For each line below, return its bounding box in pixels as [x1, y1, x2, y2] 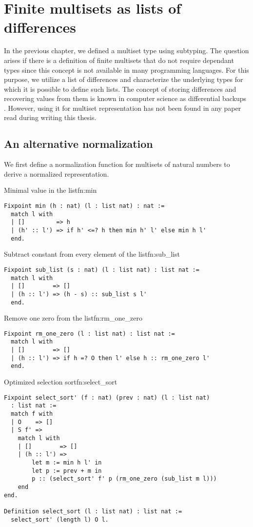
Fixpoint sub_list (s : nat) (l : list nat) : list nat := [4, 266, 199, 273]
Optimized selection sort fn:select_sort [4, 377, 117, 387]
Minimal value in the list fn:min [4, 185, 97, 195]
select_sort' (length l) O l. [11, 516, 109, 523]
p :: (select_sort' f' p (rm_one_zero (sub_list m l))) [32, 475, 217, 483]
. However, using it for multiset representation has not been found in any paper [4, 102, 241, 113]
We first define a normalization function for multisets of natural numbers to [4, 159, 230, 169]
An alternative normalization [4, 136, 153, 151]
